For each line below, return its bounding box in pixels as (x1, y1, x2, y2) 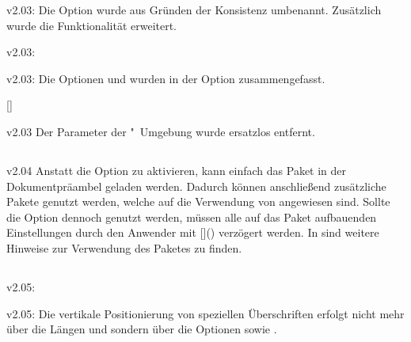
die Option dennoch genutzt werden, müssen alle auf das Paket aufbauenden (6, 208, 377, 225)
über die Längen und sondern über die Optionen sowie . (6, 321, 277, 337)
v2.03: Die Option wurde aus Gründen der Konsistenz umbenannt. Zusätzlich (6, 2, 382, 17)
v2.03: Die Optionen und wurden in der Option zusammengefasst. (6, 70, 325, 86)
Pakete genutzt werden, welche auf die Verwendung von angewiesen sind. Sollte (6, 193, 390, 210)
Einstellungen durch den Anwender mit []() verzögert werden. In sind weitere (6, 224, 379, 241)
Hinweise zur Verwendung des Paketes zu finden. (6, 239, 242, 256)
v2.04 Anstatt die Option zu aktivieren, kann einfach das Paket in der (6, 161, 347, 178)
